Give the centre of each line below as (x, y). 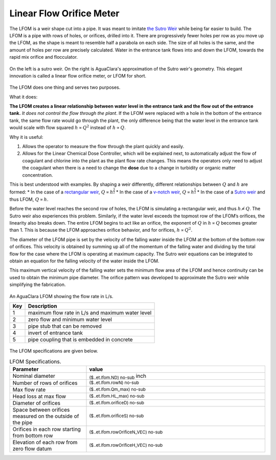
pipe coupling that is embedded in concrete (80, 340)
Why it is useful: (26, 137)
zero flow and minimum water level (70, 319)
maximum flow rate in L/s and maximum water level (90, 312)
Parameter (26, 369)
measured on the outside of (46, 416)
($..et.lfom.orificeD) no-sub (117, 403)
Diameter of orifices (37, 403)
